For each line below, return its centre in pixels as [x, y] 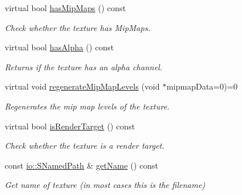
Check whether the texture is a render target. [85, 146]
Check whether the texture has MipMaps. [78, 27]
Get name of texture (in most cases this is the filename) [105, 185]
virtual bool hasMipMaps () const [65, 8]
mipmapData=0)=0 [202, 86]
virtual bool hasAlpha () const [59, 47]
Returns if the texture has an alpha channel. [83, 66]
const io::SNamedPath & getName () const [82, 165]
